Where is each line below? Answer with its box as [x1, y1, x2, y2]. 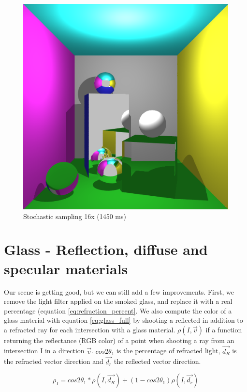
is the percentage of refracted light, [116, 345, 220, 356]
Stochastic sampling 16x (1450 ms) [23, 211, 126, 221]
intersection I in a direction [4, 345, 85, 356]
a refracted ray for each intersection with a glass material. [4, 324, 175, 334]
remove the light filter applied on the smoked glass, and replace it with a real [4, 296, 232, 306]
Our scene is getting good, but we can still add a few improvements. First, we [4, 286, 234, 297]
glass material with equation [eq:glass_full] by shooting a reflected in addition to [4, 315, 243, 325]
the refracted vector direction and [4, 356, 103, 366]
